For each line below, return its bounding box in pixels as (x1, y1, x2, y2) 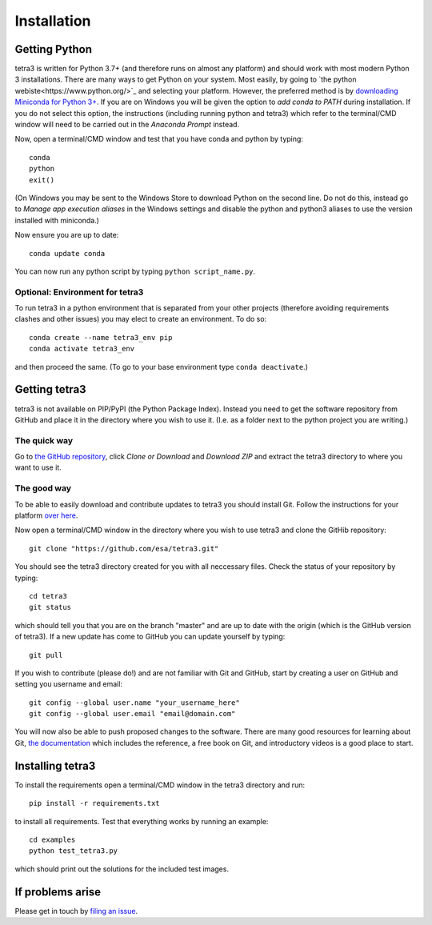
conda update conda (29, 249, 106, 258)
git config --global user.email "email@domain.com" (29, 709, 236, 719)
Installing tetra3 (14, 759, 96, 772)
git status (29, 603, 72, 612)
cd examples (29, 835, 76, 844)
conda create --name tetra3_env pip (29, 333, 173, 342)
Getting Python (14, 42, 92, 56)
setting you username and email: (14, 679, 123, 689)
